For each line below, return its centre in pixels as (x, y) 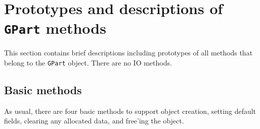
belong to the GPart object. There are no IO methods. (88, 63)
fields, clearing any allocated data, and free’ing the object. (94, 121)
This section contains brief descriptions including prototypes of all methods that (128, 53)
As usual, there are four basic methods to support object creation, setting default (130, 111)
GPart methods (55, 28)
